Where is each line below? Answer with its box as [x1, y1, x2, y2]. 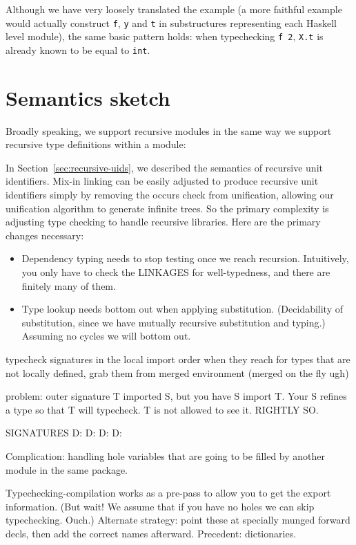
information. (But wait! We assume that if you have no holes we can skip [6, 499, 315, 513]
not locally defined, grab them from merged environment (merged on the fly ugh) [6, 365, 349, 380]
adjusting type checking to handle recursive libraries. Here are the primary [6, 214, 321, 229]
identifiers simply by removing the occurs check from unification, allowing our [6, 187, 334, 202]
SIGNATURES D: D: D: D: [6, 425, 122, 440]
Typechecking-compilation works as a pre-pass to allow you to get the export [6, 486, 331, 500]
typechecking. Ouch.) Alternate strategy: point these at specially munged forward [6, 512, 350, 527]
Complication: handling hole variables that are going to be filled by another [6, 448, 326, 463]
